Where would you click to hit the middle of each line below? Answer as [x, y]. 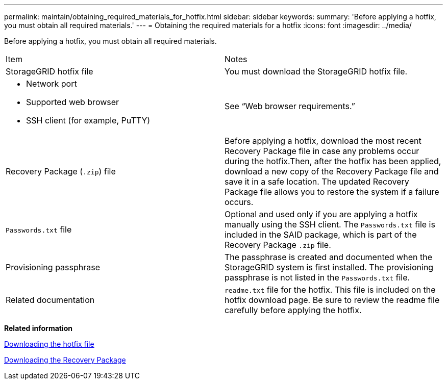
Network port [52, 84]
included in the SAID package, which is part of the [321, 235]
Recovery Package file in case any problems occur [322, 151]
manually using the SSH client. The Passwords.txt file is [330, 224]
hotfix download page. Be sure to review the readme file [332, 300]
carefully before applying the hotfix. [293, 310]
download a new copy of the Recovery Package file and [332, 171]
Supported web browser [73, 102]
